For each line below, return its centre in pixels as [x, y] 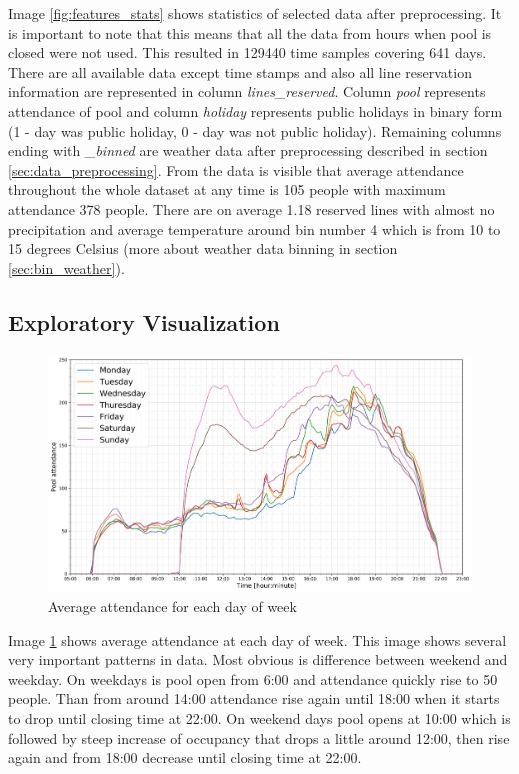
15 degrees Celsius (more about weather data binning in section [203, 248]
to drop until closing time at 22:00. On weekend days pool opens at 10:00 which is [259, 717]
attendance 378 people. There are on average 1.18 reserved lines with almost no [251, 208]
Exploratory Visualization [144, 321]
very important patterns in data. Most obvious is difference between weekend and [258, 659]
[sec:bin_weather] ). [66, 267]
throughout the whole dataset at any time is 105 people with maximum [227, 189]
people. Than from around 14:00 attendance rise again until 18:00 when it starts [254, 698]
